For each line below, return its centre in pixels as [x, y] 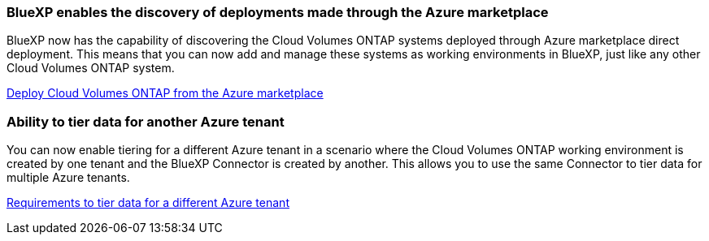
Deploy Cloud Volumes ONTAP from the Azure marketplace [165, 93]
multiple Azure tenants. [68, 178]
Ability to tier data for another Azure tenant [146, 121]
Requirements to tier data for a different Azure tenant [148, 203]
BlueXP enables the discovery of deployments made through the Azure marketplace [278, 12]
